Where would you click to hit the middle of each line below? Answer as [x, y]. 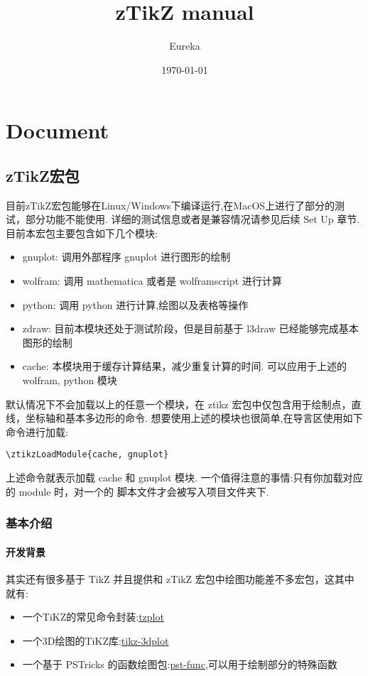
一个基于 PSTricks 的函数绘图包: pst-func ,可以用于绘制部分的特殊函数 [180, 664]
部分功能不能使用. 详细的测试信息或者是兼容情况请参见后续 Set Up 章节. [193, 219]
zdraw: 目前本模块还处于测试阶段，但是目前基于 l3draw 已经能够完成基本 [190, 328]
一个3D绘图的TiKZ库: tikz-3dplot [96, 640]
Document [57, 130]
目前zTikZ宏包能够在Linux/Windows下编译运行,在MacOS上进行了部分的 [171, 205]
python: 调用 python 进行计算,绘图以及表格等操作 [135, 304]
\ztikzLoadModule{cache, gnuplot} [87, 455]
